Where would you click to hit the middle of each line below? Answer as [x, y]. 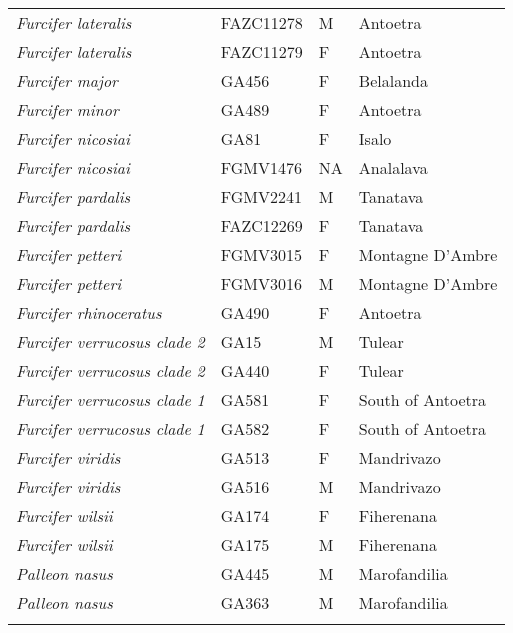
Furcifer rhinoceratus [89, 312]
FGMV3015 [261, 254]
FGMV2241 [261, 196]
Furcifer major [67, 80]
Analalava [393, 167]
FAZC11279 [261, 51]
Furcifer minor [67, 109]
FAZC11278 [261, 22]
